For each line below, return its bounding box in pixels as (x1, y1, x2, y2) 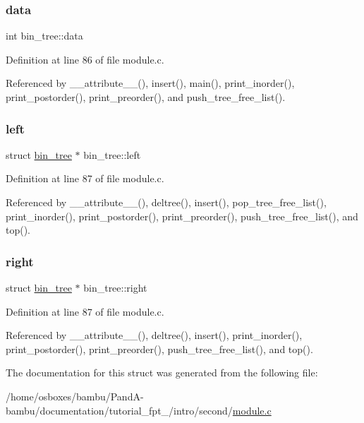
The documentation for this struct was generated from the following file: (6, 365, 318, 380)
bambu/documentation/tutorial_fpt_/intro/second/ (6, 403, 233, 417)
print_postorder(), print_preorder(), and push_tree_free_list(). (6, 90, 286, 104)
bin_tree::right (83, 280, 147, 294)
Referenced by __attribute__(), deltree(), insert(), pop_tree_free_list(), (6, 195, 327, 209)
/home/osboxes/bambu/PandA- (6, 388, 144, 403)
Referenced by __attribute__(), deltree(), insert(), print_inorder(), (6, 328, 303, 342)
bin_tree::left (83, 147, 141, 162)
